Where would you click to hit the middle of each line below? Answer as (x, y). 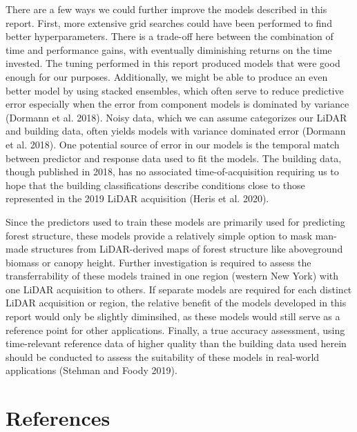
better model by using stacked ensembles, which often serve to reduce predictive (175, 90)
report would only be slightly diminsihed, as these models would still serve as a (173, 316)
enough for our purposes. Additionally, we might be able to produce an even (167, 76)
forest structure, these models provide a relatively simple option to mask (159, 235)
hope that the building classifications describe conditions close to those (155, 185)
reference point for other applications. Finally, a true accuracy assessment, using (175, 330)
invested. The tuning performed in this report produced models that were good (173, 63)
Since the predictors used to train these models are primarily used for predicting (175, 221)
